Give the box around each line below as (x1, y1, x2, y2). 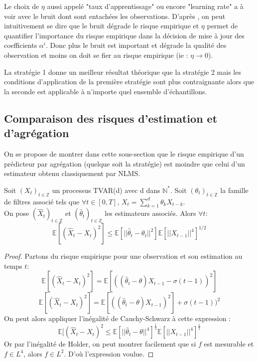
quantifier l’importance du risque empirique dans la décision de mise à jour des (4, 30, 245, 40)
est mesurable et (204, 339, 254, 349)
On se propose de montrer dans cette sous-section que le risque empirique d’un (4, 148, 244, 159)
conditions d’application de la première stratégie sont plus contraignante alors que (4, 76, 255, 87)
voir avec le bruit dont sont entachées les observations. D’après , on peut (4, 10, 226, 21)
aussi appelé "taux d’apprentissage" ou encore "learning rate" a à (47, 1, 244, 11)
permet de (207, 20, 238, 31)
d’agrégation (4, 125, 69, 141)
